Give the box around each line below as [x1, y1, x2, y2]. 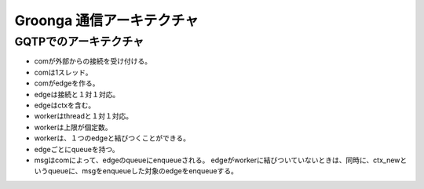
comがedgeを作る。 [34, 78, 100, 88]
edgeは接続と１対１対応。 [34, 89, 120, 99]
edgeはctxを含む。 [34, 100, 96, 110]
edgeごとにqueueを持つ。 [34, 144, 119, 154]
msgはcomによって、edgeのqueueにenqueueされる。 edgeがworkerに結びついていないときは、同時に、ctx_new [34, 155, 400, 165]
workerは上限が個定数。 [34, 122, 112, 132]
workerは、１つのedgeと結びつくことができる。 [34, 133, 191, 143]
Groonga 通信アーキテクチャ [14, 12, 199, 29]
